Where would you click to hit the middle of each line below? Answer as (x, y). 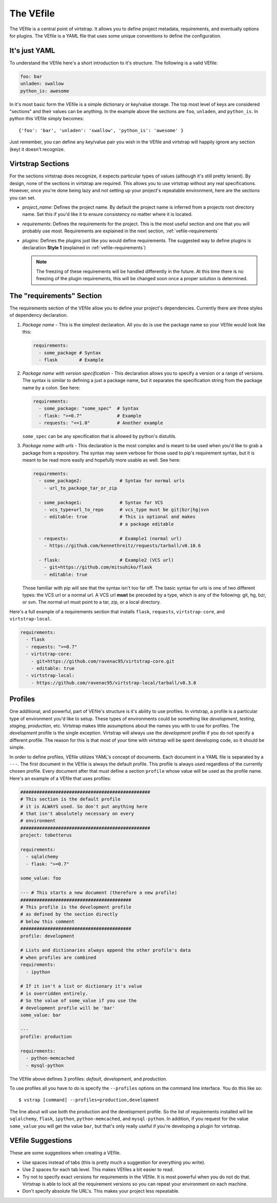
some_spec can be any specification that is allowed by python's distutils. (100, 436)
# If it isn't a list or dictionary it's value (81, 986)
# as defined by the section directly (69, 914)
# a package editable (147, 524)
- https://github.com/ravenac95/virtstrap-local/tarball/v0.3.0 (114, 683)
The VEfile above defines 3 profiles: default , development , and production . (88, 1079)
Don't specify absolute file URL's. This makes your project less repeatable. (101, 1191)
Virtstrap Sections (39, 164)
